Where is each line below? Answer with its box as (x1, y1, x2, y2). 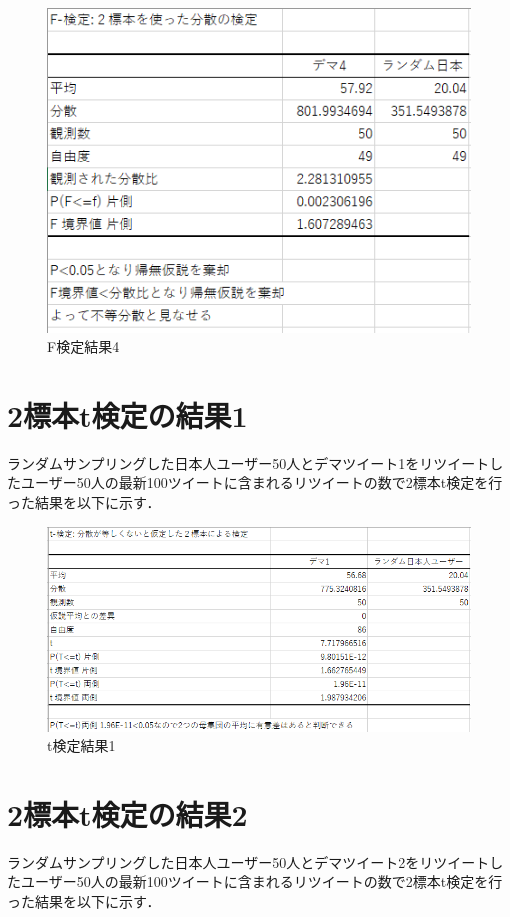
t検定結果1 (47, 735, 116, 756)
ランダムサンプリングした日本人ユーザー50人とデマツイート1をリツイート (7, 452, 490, 473)
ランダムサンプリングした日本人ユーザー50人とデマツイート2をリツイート (7, 851, 490, 872)
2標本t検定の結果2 (7, 793, 248, 834)
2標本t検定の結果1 (7, 394, 248, 435)
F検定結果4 (47, 336, 120, 357)
